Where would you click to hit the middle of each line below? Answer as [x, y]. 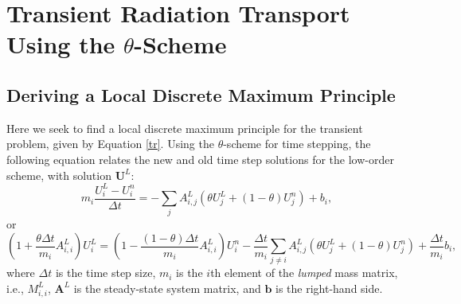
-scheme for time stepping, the [297, 144]
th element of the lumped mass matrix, [304, 273]
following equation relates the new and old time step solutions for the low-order [200, 159]
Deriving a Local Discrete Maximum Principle [201, 94]
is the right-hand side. [329, 288]
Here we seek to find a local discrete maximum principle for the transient [185, 128]
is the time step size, [105, 273]
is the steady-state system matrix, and [167, 288]
